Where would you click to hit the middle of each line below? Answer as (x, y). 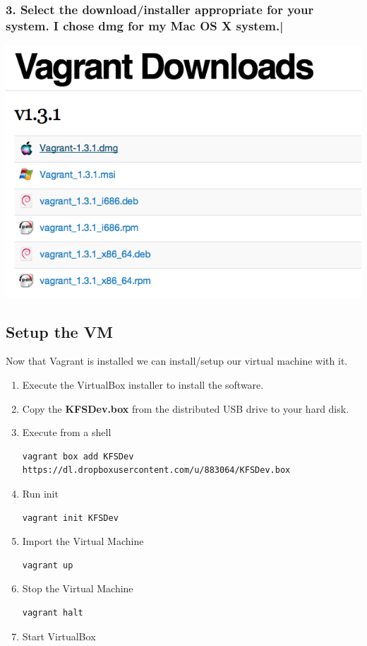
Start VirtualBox (59, 636)
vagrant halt (53, 613)
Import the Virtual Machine (83, 541)
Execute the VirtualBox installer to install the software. (143, 385)
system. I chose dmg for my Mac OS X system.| (145, 25)
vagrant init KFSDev (70, 518)
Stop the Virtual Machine (78, 588)
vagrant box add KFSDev (78, 456)
